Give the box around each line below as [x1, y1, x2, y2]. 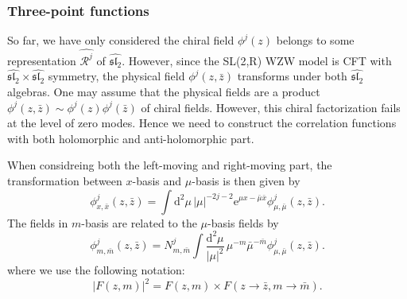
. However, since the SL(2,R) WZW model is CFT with [122, 52, 392, 68]
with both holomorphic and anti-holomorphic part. [7, 130, 254, 146]
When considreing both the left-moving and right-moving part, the [7, 157, 332, 173]
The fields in [7, 214, 68, 231]
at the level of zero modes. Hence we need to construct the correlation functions [7, 115, 397, 131]
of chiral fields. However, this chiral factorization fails [141, 99, 401, 115]
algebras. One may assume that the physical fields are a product [7, 83, 320, 99]
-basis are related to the [81, 214, 197, 231]
